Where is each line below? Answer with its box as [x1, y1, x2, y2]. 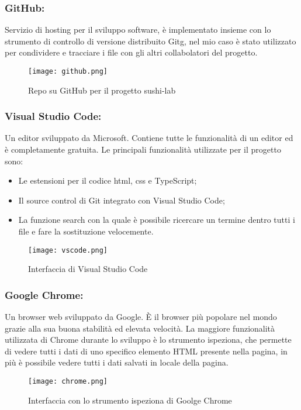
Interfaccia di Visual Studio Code [28, 263, 148, 275]
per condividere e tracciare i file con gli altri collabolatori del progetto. [5, 46, 258, 58]
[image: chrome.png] [28, 377, 108, 386]
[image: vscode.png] [28, 246, 108, 254]
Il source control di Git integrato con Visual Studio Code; [18, 194, 225, 206]
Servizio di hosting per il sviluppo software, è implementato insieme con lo [5, 23, 271, 36]
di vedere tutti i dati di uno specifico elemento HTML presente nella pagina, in [5, 344, 288, 357]
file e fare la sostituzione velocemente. [18, 225, 154, 237]
